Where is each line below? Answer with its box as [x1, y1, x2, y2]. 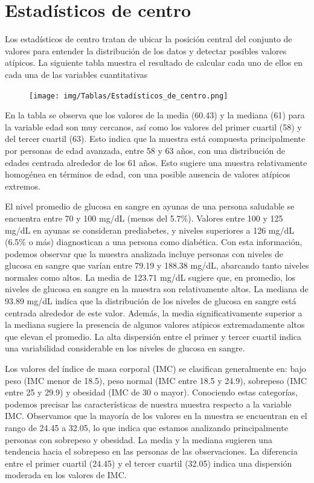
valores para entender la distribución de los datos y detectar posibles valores [5, 44, 287, 57]
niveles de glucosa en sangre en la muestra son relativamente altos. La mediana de [5, 283, 309, 295]
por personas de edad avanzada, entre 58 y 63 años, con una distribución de [5, 144, 286, 156]
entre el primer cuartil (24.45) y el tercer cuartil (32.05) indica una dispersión [5, 456, 292, 469]
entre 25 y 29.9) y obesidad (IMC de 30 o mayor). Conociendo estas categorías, [5, 386, 298, 398]
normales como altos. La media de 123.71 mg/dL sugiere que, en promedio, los [5, 270, 296, 283]
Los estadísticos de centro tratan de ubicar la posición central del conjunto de [5, 33, 292, 45]
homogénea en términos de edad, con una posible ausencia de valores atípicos [5, 168, 290, 181]
